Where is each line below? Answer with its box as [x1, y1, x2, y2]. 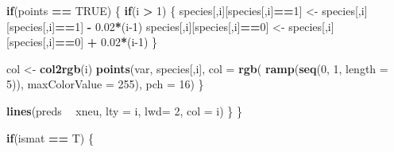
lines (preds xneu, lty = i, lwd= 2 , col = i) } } [6, 102, 242, 119]
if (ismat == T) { [6, 129, 94, 146]
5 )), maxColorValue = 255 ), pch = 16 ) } [6, 76, 204, 92]
